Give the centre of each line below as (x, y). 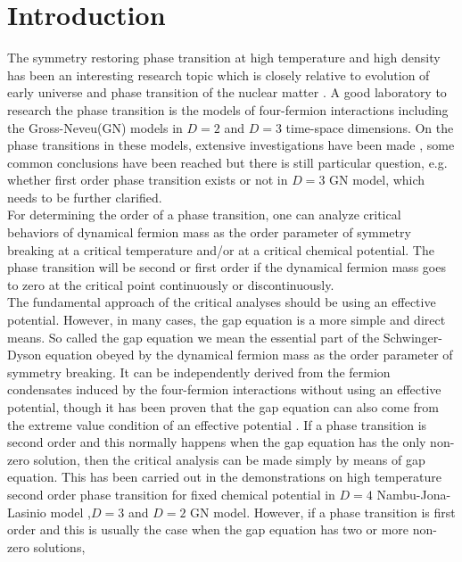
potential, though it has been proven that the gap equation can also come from (223, 407)
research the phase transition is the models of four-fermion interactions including (228, 109)
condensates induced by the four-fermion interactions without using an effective (224, 389)
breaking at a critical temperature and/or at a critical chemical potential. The (221, 249)
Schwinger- (412, 337)
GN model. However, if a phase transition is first (323, 512)
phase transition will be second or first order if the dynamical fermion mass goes (227, 267)
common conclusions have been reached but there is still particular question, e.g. (227, 162)
